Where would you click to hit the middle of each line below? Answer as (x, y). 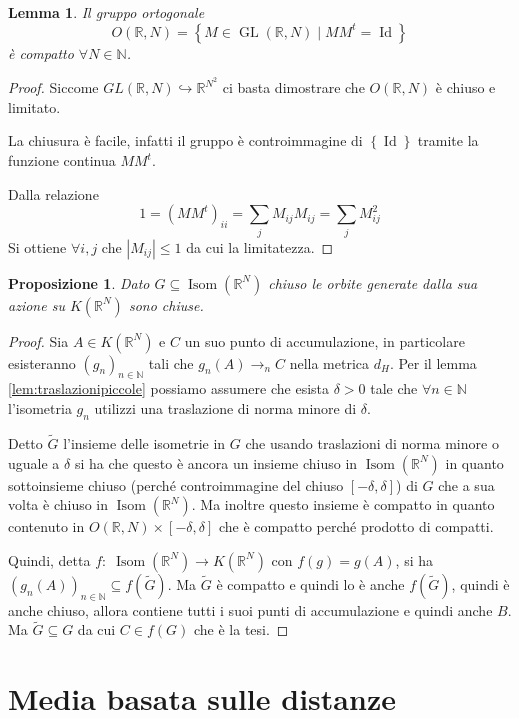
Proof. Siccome (53, 87)
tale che (394, 388)
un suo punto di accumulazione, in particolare (324, 340)
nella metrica (329, 362)
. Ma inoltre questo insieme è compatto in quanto (343, 504)
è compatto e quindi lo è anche (310, 583)
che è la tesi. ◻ (241, 629)
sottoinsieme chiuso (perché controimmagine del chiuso (176, 484)
